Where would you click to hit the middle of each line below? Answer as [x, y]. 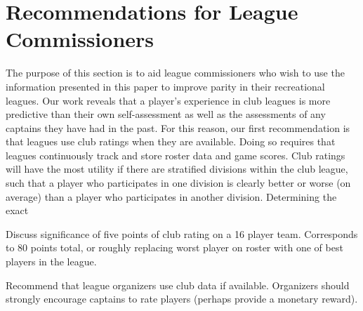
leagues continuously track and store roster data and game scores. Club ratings [176, 155]
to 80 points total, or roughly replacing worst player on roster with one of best [174, 247]
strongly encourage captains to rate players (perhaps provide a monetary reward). [182, 299]
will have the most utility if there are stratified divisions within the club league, [177, 169]
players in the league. [51, 262]
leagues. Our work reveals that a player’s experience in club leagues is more [168, 100]
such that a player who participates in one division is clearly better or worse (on [178, 183]
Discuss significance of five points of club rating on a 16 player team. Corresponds [182, 233]
